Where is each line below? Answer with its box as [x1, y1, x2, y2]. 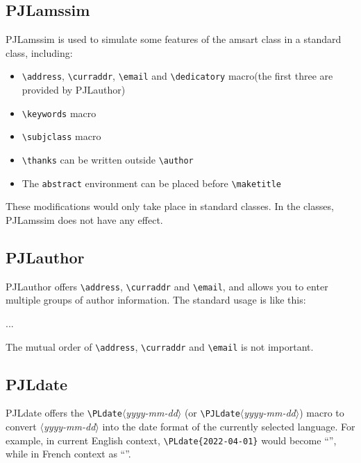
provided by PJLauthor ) [22, 82, 126, 97]
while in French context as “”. [6, 446, 131, 461]
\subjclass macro [22, 129, 101, 143]
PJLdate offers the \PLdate [6, 405, 122, 420]
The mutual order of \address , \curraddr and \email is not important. [6, 339, 314, 353]
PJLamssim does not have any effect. [6, 212, 163, 227]
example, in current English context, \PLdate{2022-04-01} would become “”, [6, 433, 337, 447]
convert [6, 419, 37, 434]
